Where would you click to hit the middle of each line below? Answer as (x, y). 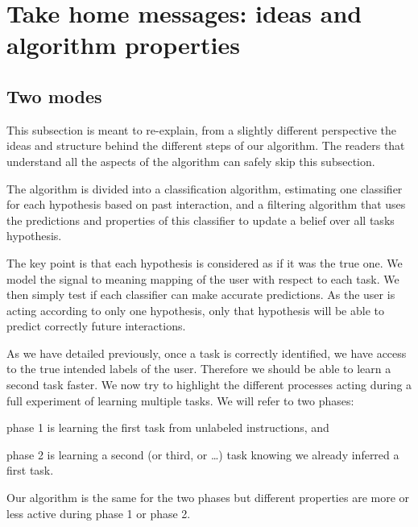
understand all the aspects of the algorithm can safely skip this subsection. (191, 161)
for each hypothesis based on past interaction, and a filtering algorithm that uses (206, 204)
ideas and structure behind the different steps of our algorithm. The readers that (206, 145)
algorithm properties (123, 45)
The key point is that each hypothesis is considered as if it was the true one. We (205, 262)
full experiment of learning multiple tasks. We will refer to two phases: (180, 400)
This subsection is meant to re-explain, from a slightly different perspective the (201, 129)
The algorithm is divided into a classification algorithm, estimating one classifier (205, 188)
